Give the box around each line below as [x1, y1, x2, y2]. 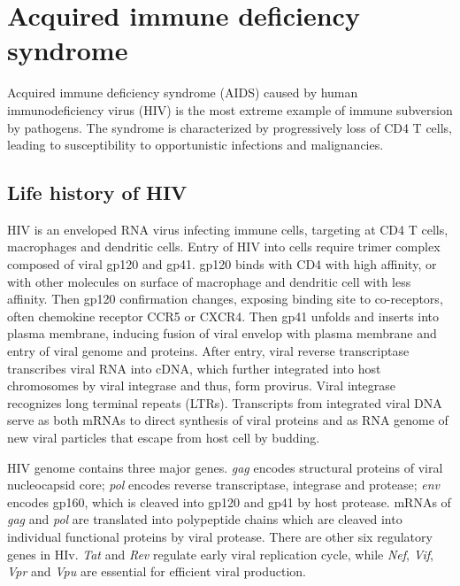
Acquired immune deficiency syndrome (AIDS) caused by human [7, 83, 358, 102]
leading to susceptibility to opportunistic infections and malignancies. [7, 135, 384, 154]
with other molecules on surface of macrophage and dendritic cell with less [7, 272, 411, 290]
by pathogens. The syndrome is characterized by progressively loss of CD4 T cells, [7, 118, 453, 136]
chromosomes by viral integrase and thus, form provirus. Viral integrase [7, 376, 396, 395]
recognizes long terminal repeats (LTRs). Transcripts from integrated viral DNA [7, 393, 442, 412]
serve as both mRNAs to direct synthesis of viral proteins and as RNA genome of [7, 411, 448, 429]
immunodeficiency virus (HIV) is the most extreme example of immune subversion [7, 100, 453, 119]
